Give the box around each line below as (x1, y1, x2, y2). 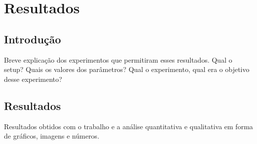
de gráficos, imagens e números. (4, 131, 99, 141)
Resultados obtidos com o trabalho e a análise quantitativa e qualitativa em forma (4, 121, 253, 131)
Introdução (4, 31, 61, 46)
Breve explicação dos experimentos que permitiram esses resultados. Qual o (4, 54, 232, 65)
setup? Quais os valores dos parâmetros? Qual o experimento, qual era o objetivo (4, 64, 250, 74)
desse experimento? (4, 73, 62, 84)
